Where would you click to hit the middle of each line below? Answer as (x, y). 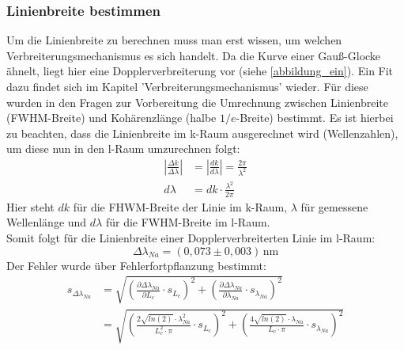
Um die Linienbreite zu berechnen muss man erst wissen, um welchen (174, 40)
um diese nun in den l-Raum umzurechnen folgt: (123, 148)
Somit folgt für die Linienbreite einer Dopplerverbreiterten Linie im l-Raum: (191, 238)
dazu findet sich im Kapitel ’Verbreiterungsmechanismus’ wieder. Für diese (187, 86)
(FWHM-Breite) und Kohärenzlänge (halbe (111, 118)
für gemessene (334, 206)
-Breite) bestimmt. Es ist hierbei (315, 118)
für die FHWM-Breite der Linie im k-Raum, (180, 206)
